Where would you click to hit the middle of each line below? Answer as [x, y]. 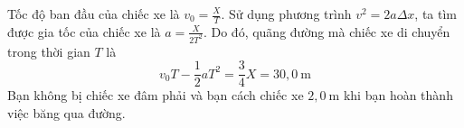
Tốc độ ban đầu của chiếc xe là [94, 14]
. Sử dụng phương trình [286, 14]
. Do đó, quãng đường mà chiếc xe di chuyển [327, 31]
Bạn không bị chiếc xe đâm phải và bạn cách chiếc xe [156, 95]
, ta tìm [436, 14]
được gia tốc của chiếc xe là [84, 31]
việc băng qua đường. [66, 112]
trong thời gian [49, 51]
